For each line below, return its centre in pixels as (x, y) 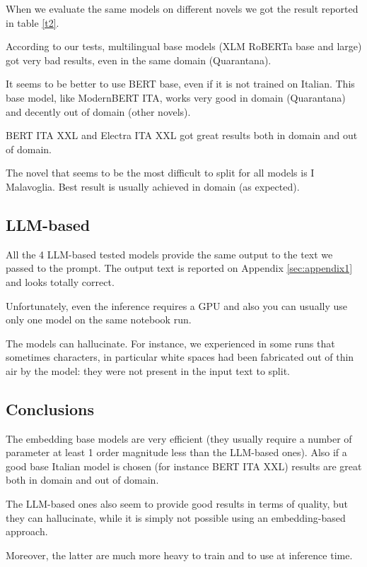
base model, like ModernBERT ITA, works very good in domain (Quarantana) (176, 97)
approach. (27, 531)
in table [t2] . (33, 22)
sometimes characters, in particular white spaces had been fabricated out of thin (180, 357)
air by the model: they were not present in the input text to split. (148, 370)
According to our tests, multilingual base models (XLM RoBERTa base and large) (184, 46)
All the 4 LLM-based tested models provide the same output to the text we (169, 254)
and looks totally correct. (60, 281)
